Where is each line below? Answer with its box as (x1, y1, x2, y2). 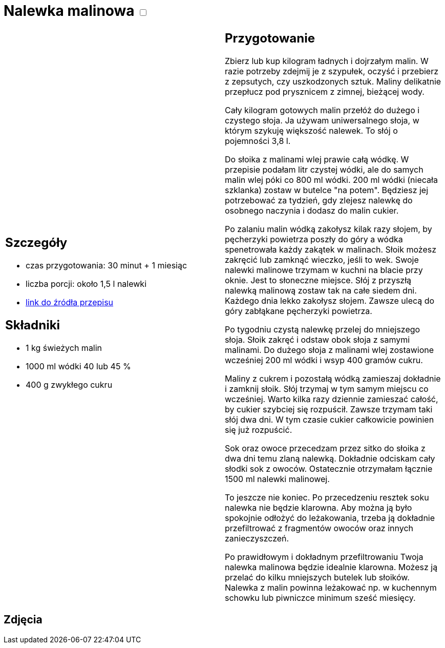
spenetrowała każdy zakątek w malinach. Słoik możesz (225, 244, 437, 255)
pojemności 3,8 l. (225, 135, 291, 146)
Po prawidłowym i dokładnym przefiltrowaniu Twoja (225, 551, 423, 562)
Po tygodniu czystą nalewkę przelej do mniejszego (225, 324, 420, 335)
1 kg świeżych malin (26, 343, 102, 353)
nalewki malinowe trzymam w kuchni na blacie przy (225, 264, 423, 275)
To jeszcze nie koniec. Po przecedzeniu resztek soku (225, 492, 429, 503)
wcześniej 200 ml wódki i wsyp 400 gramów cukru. (225, 354, 423, 365)
